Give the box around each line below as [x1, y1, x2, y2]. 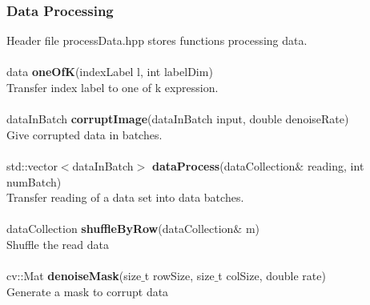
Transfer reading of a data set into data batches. [6, 189, 244, 206]
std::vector [6, 157, 58, 174]
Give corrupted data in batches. [6, 126, 163, 142]
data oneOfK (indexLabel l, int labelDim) [6, 63, 213, 80]
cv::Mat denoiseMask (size [6, 267, 142, 284]
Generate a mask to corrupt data [6, 283, 169, 299]
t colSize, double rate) [218, 267, 326, 284]
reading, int [307, 157, 364, 174]
